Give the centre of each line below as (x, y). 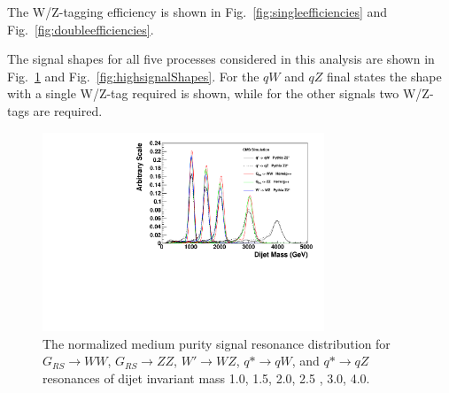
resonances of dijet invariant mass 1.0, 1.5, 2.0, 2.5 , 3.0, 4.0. (206, 378)
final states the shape (384, 76)
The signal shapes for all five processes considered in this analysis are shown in (221, 59)
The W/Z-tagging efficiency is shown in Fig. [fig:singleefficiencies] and (197, 12)
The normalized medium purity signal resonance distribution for (217, 343)
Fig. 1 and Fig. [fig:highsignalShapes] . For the (133, 76)
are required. (68, 110)
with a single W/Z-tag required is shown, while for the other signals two (203, 93)
